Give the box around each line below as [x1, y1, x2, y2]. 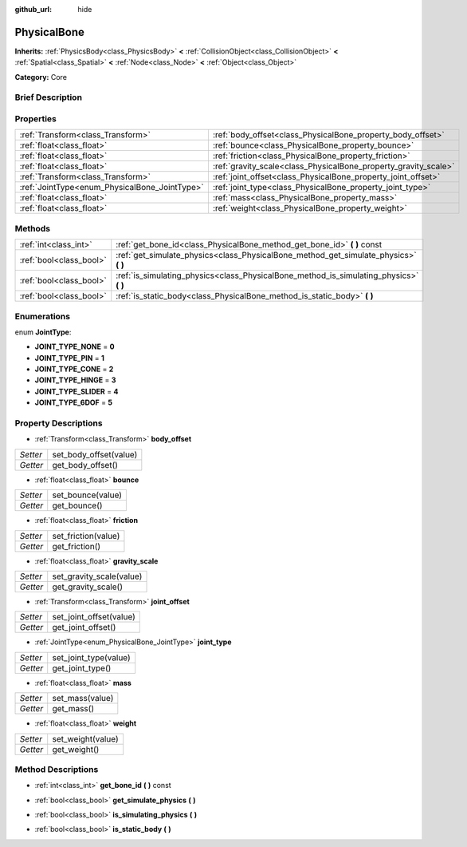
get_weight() [52, 743, 100, 754]
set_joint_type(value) [52, 651, 131, 663]
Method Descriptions [14, 763, 99, 774]
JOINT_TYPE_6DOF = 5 [34, 398, 113, 407]
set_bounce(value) [52, 489, 123, 501]
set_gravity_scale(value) [52, 571, 143, 582]
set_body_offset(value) [52, 449, 138, 460]
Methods [14, 223, 51, 234]
